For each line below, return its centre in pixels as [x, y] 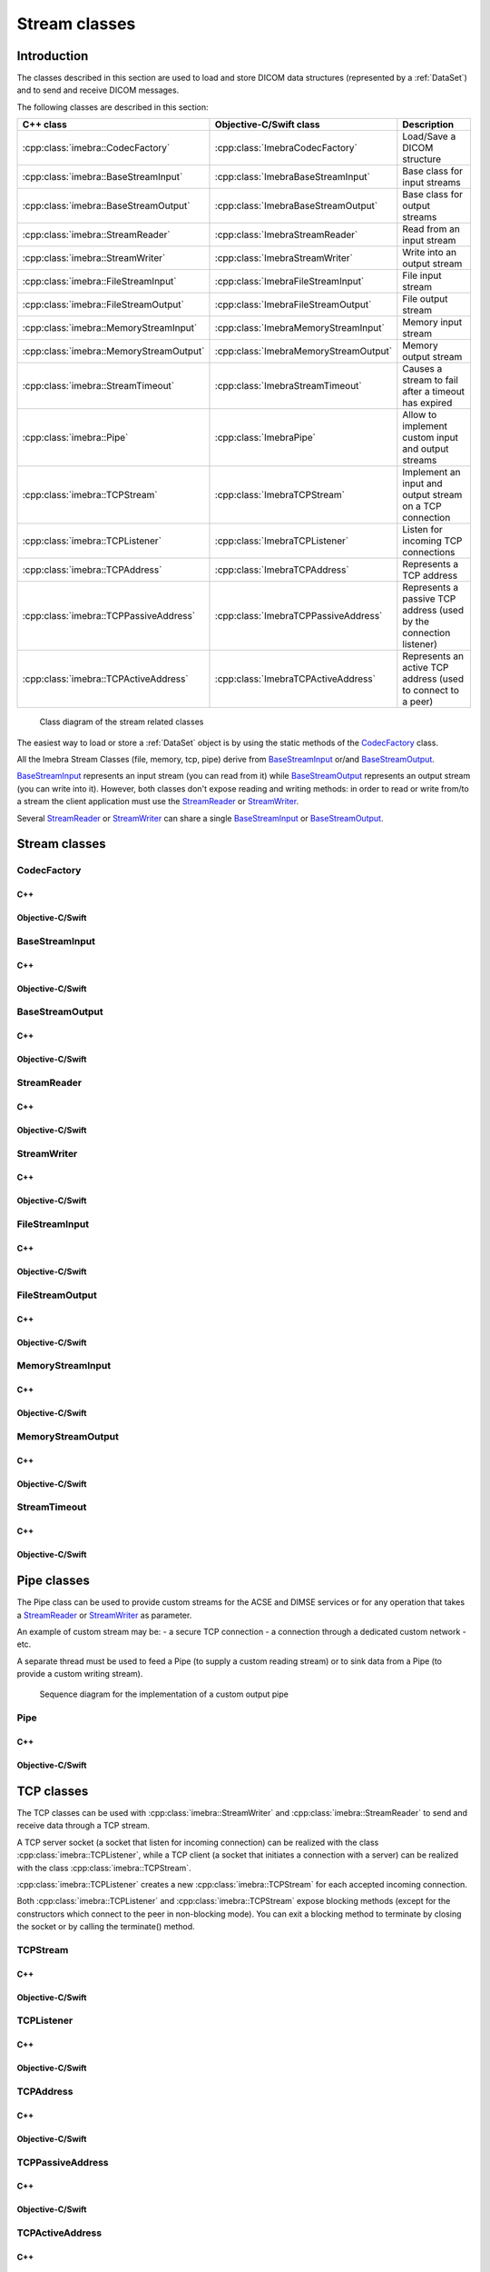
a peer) [418, 702]
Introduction [53, 56]
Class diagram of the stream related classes [122, 722]
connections [429, 553]
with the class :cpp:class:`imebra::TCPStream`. [104, 1868]
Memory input [432, 323]
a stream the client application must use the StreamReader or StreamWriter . [158, 802]
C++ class [45, 125]
